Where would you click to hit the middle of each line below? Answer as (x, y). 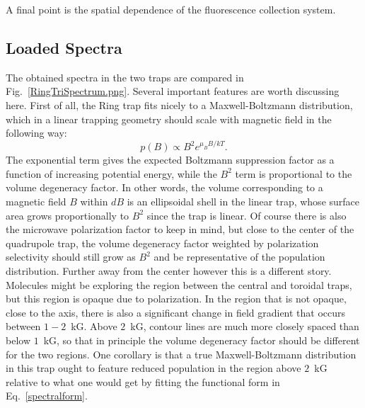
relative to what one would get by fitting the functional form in (143, 381)
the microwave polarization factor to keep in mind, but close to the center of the (180, 229)
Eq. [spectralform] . (47, 396)
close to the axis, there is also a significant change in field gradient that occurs (176, 312)
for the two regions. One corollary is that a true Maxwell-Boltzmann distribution (181, 354)
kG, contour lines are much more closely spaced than (245, 326)
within (94, 201)
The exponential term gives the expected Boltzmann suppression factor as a (170, 160)
